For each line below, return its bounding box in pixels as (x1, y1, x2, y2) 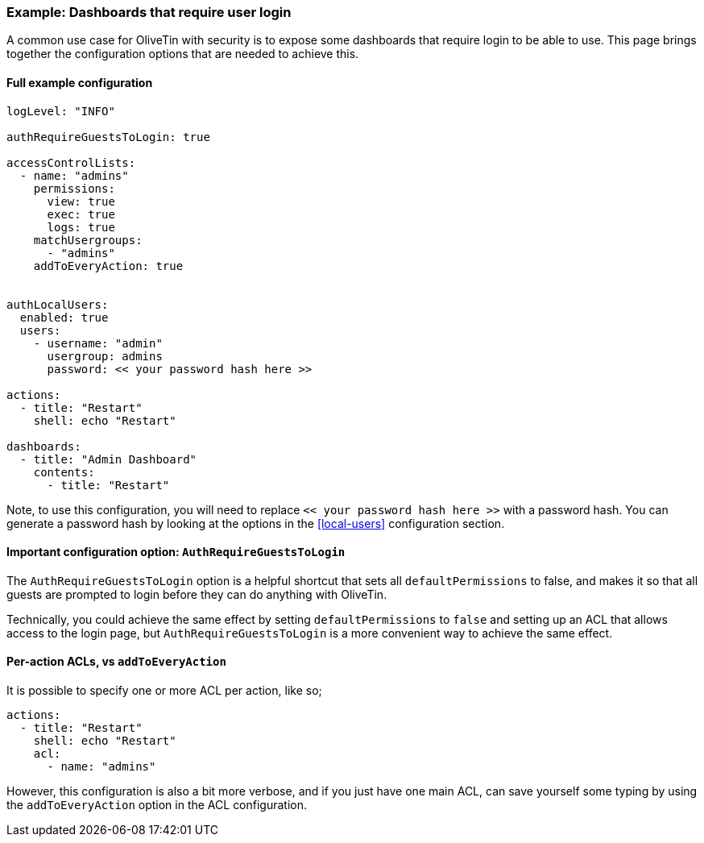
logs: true (47, 220, 115, 234)
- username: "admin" (33, 336, 163, 350)
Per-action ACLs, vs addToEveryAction (6, 654, 226, 669)
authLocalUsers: (6, 297, 109, 311)
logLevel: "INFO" (6, 104, 115, 118)
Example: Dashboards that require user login (6, 4, 292, 20)
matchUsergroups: (33, 233, 143, 247)
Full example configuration (6, 75, 153, 89)
